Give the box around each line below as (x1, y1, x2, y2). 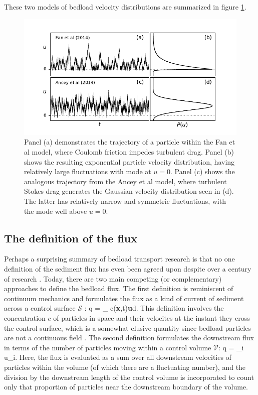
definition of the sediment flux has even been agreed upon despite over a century (4, 264, 251, 274)
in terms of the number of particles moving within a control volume (4, 342, 211, 352)
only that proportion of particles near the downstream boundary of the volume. (4, 381, 248, 392)
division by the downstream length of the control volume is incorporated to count (4, 371, 254, 382)
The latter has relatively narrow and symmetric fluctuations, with (24, 196, 226, 206)
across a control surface (4, 303, 76, 313)
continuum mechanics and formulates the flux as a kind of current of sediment (4, 293, 244, 303)
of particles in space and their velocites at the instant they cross (53, 312, 250, 323)
